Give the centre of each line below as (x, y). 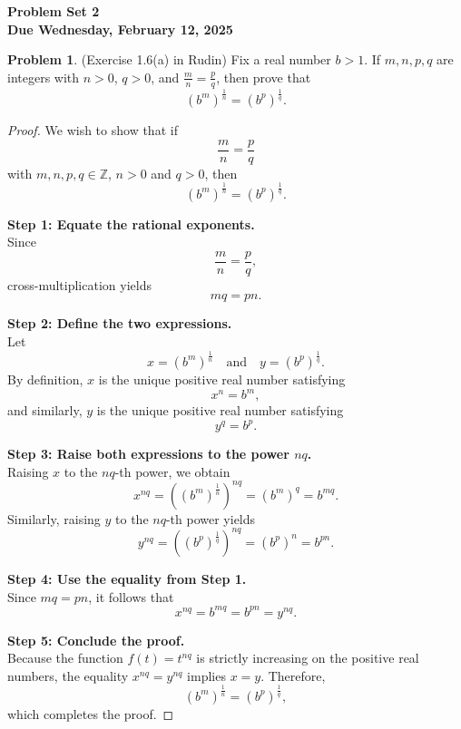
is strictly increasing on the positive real (308, 658)
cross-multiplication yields (79, 284)
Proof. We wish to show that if (93, 129)
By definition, (45, 379)
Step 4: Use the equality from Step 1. (127, 578)
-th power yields (211, 518)
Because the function (65, 658)
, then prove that (264, 77)
